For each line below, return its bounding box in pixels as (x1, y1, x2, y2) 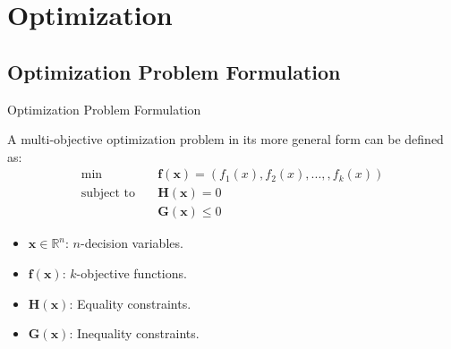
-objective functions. (76, 264, 187, 283)
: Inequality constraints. (69, 324, 200, 343)
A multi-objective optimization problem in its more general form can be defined (7, 130, 444, 149)
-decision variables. (80, 234, 183, 252)
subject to (81, 187, 136, 200)
